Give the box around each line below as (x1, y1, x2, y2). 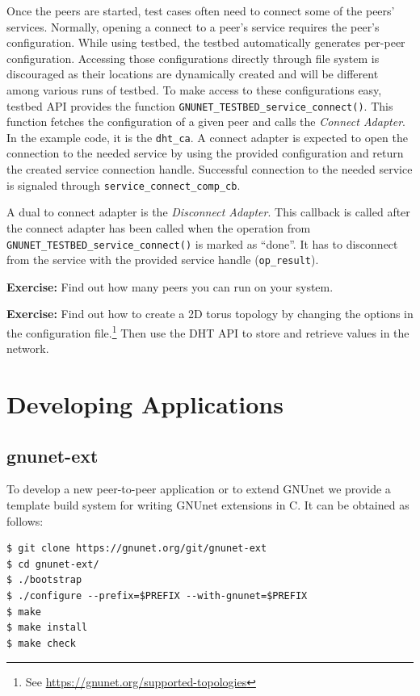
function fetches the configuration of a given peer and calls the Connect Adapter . (6, 113, 405, 130)
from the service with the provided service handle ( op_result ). (6, 251, 319, 268)
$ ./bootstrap (6, 574, 82, 586)
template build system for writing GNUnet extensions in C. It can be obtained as (6, 497, 409, 514)
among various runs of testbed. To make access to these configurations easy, (6, 81, 382, 98)
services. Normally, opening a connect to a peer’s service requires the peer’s (6, 18, 380, 35)
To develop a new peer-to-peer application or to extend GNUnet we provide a (6, 480, 391, 497)
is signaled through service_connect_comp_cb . (6, 176, 241, 193)
